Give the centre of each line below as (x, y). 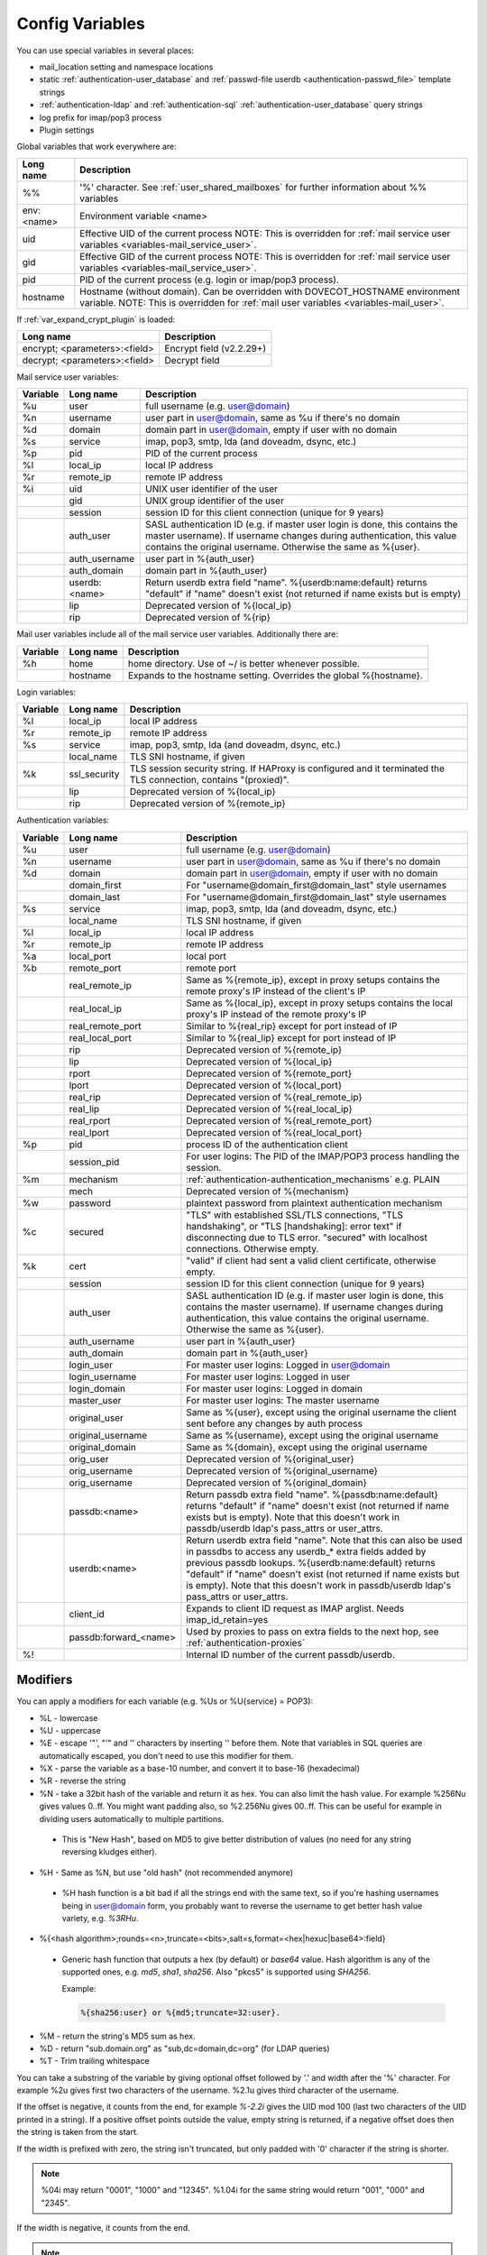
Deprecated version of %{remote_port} (269, 1073)
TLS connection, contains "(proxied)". (209, 780)
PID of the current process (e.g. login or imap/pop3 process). (210, 280)
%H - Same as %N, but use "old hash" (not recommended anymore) (166, 1873)
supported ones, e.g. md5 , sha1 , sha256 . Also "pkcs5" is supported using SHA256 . (216, 1972)
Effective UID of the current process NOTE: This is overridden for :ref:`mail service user (265, 233)
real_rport (90, 1120)
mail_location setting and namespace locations (126, 67)
